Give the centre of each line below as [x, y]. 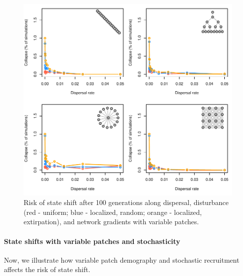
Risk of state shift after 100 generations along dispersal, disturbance [126, 202]
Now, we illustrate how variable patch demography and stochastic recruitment [122, 259]
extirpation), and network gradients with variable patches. [111, 222]
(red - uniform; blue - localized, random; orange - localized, [113, 212]
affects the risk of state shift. [47, 269]
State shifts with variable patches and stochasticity [92, 241]
